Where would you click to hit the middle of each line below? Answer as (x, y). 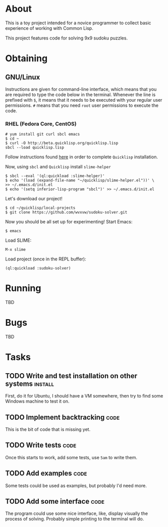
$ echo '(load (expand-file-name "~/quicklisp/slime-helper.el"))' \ (80, 181)
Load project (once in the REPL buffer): (46, 259)
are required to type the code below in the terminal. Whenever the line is (80, 95)
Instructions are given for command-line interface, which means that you (81, 89)
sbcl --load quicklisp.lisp (35, 148)
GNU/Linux (23, 77)
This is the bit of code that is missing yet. (48, 429)
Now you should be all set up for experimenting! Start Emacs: (69, 222)
